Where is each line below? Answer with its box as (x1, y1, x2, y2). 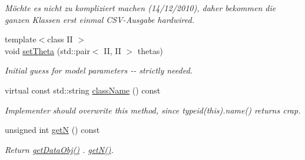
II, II (104, 44, 121, 56)
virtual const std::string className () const (5, 84, 161, 96)
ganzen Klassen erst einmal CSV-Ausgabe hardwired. (5, 13, 194, 25)
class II (47, 33, 73, 45)
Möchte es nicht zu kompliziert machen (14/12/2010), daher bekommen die (5, 2, 276, 14)
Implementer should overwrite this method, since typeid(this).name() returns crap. (5, 104, 301, 116)
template (5, 33, 37, 45)
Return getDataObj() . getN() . (5, 143, 114, 155)
